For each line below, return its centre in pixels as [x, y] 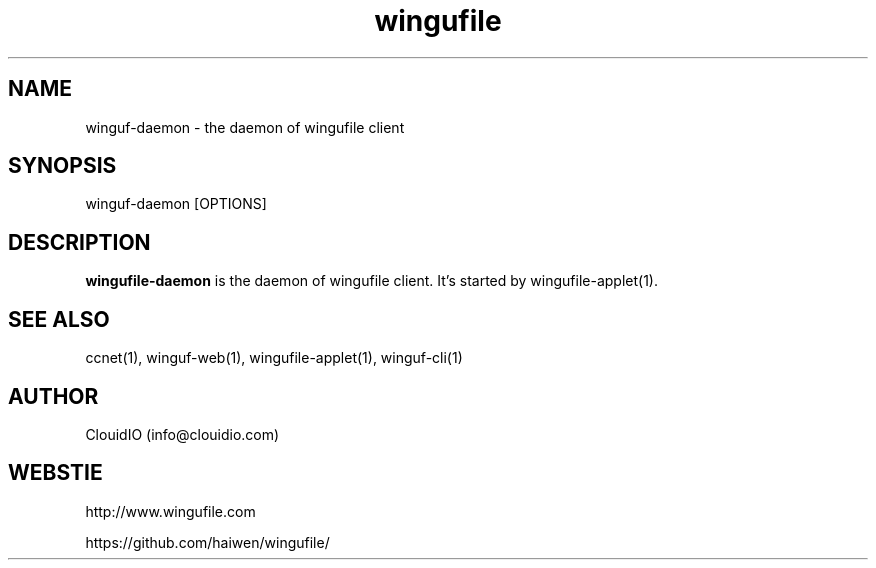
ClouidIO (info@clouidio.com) [182, 434]
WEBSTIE [55, 473]
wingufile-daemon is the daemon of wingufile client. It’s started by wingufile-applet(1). [371, 281]
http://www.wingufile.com [170, 511]
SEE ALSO [59, 319]
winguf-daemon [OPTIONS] [176, 204]
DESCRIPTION [79, 242]
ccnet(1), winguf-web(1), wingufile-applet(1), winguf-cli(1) [274, 358]
